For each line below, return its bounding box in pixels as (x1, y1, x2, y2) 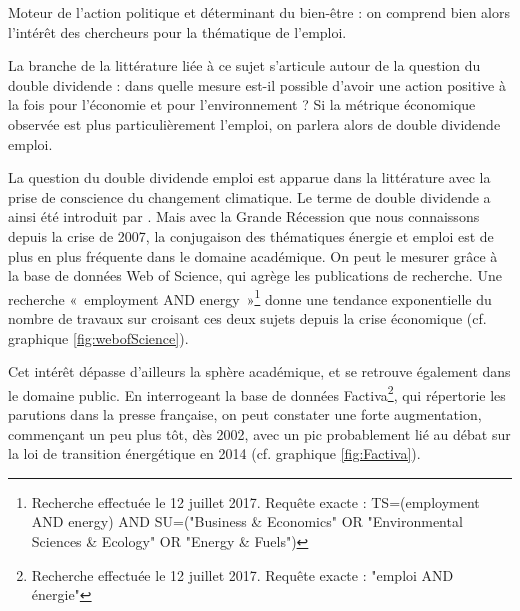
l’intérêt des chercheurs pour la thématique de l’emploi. (8, 21, 347, 42)
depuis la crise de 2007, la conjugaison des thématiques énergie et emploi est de (8, 225, 494, 246)
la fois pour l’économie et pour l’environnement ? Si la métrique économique (8, 94, 476, 115)
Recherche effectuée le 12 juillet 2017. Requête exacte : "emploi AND (31, 564, 454, 585)
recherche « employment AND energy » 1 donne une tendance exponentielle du (8, 285, 492, 309)
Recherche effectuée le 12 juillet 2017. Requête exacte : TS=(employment (31, 491, 480, 512)
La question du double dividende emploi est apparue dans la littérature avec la (8, 167, 491, 188)
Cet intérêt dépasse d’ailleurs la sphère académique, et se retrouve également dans (8, 361, 511, 382)
